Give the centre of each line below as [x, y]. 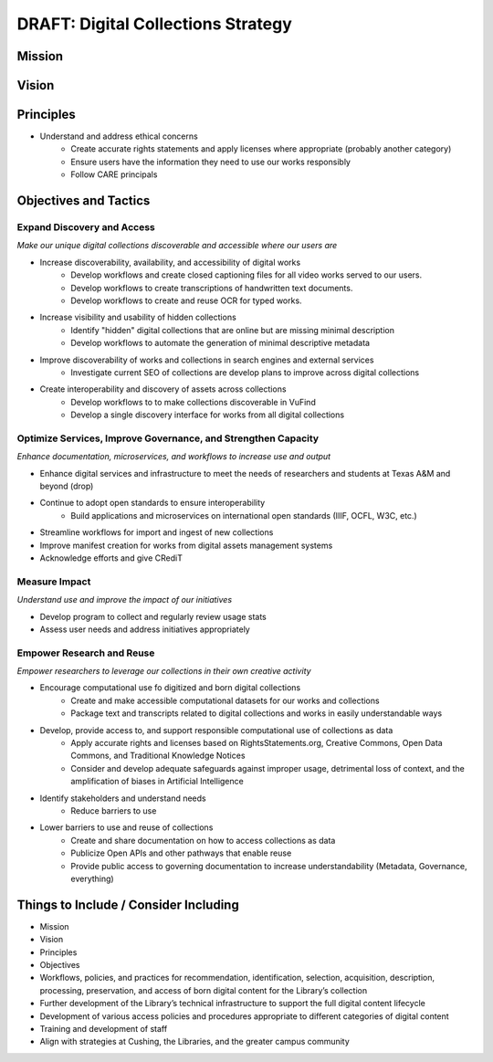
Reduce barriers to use [114, 810]
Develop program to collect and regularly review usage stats [153, 616]
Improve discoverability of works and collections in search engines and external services [207, 360]
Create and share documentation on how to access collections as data [203, 840]
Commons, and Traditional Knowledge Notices [158, 756]
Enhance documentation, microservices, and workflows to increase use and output [174, 457]
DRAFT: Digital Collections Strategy [154, 24]
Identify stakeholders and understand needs [123, 798]
